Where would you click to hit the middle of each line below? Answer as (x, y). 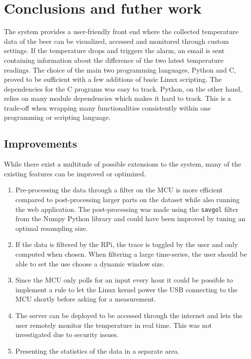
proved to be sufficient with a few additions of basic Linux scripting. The (113, 79)
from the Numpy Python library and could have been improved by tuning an (130, 218)
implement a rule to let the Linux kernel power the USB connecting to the (126, 289)
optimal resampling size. (51, 228)
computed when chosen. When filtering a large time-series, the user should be (131, 254)
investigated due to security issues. (67, 334)
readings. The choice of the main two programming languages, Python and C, (120, 69)
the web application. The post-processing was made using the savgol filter (127, 209)
